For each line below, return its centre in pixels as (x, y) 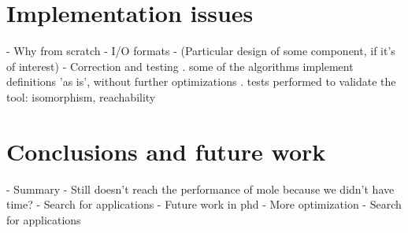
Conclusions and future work (166, 151)
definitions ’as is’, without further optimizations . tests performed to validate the (201, 81)
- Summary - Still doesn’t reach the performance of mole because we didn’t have (200, 189)
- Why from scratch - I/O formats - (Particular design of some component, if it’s (201, 51)
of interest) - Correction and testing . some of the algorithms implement (180, 66)
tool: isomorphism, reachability (81, 96)
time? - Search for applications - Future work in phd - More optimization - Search (204, 204)
